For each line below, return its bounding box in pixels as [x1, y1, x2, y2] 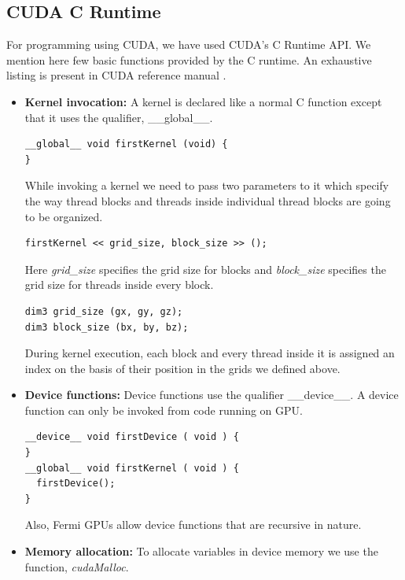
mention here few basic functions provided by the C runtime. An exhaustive [6, 51, 372, 68]
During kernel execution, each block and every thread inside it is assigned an [24, 345, 395, 361]
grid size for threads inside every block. [24, 276, 214, 293]
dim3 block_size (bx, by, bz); [24, 321, 189, 333]
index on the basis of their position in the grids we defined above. [24, 360, 341, 376]
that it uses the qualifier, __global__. [24, 109, 213, 125]
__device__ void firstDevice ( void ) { [24, 431, 239, 443]
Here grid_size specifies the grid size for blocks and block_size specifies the [24, 260, 386, 277]
